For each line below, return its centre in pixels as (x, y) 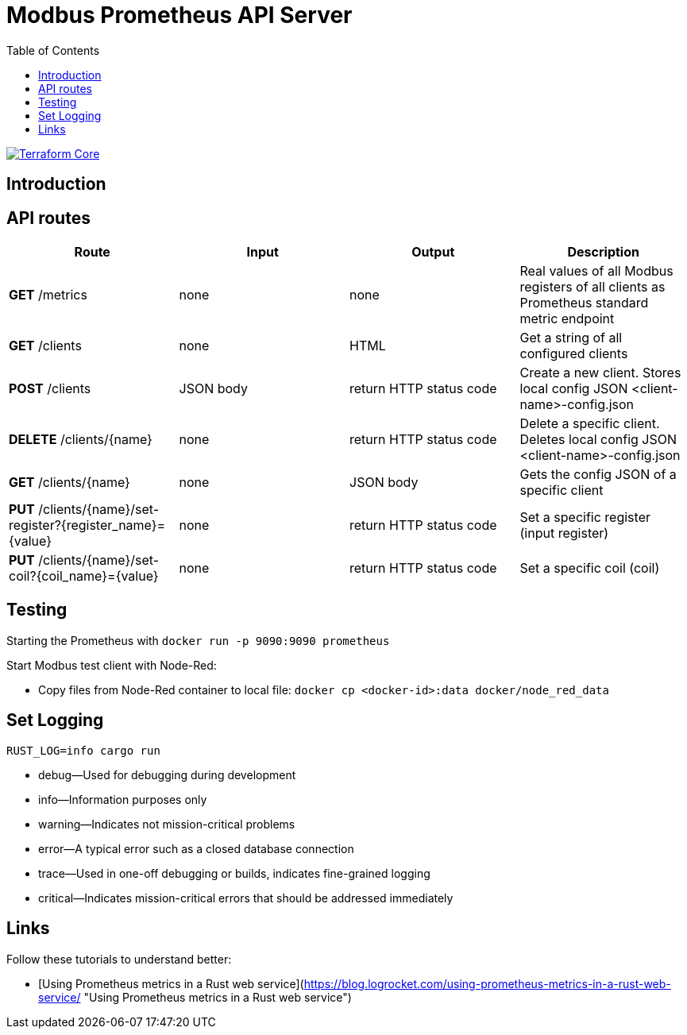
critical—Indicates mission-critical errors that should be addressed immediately (246, 898)
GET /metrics (48, 295)
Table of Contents (53, 50)
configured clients (574, 354)
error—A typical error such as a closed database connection (196, 848)
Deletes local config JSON (598, 440)
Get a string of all (571, 338)
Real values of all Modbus (596, 271)
